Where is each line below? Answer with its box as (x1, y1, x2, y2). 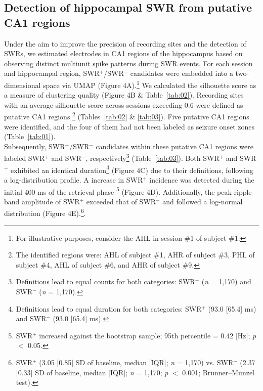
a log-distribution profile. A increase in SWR (4, 174, 143, 185)
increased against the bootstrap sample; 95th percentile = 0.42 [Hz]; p (39, 330, 256, 340)
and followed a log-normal (162, 196, 243, 206)
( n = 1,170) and (201, 276, 251, 287)
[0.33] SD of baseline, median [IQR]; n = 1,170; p (16, 367, 168, 377)
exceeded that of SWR (86, 196, 156, 206)
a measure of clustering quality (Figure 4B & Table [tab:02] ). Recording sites (4, 90, 244, 100)
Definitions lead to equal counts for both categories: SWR (16, 276, 195, 287)
